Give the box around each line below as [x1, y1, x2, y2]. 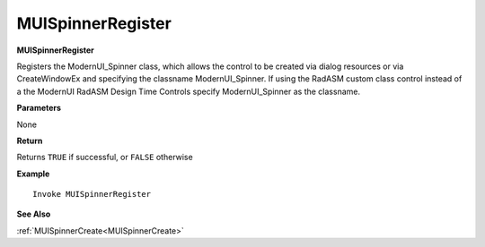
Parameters [16, 103, 62, 114]
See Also [16, 209, 51, 219]
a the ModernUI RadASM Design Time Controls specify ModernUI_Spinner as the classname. [16, 86, 361, 97]
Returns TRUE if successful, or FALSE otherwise [16, 152, 193, 163]
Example [16, 168, 50, 179]
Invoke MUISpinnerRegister [32, 189, 152, 200]
